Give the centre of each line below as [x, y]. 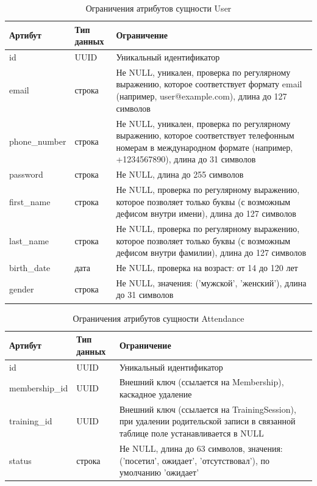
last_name [29, 240]
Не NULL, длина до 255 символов [180, 174]
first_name [30, 201]
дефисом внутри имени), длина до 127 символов [206, 213]
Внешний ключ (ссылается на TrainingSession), [208, 409]
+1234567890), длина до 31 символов [186, 159]
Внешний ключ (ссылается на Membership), [201, 382]
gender [22, 288]
